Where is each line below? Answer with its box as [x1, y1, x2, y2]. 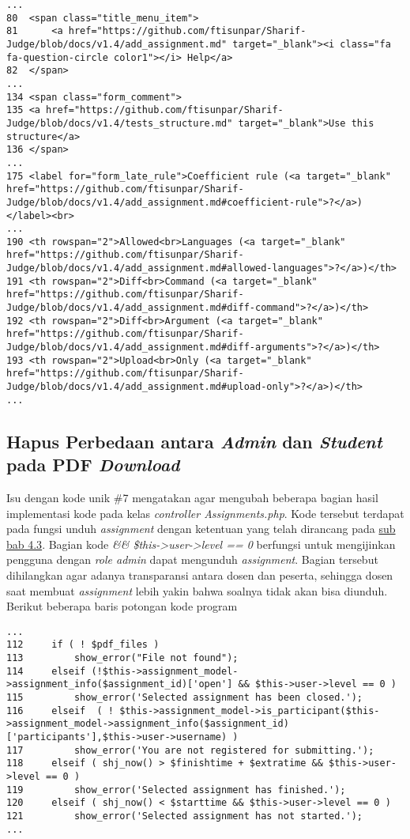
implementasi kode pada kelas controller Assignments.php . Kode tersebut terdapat [6, 505, 404, 521]
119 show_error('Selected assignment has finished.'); [6, 784, 346, 796]
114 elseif [6, 665, 86, 677]
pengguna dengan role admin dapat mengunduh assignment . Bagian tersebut [6, 551, 378, 568]
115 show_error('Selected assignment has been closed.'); [6, 691, 363, 703]
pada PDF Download [6, 452, 180, 477]
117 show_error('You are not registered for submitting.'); [6, 744, 374, 756]
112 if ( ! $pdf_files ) [6, 639, 160, 651]
